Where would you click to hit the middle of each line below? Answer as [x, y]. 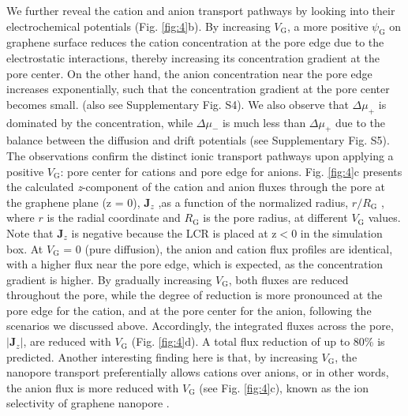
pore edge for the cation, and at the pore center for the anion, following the [189, 310]
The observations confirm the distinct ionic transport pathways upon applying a [200, 155]
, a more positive [328, 26]
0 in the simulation [337, 232]
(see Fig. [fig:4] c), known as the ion [284, 387]
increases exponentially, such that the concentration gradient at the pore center [198, 89]
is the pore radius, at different [275, 217]
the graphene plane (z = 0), [73, 202]
